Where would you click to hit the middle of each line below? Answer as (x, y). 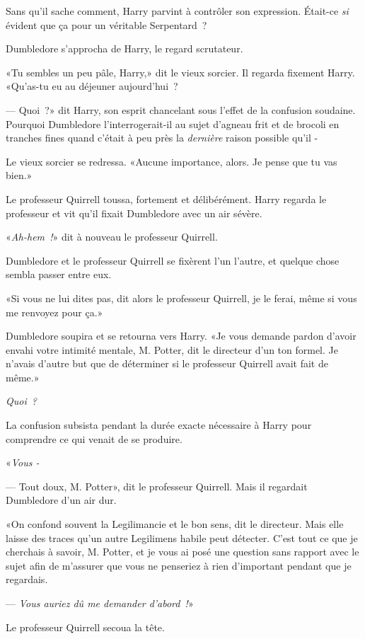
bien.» (19, 175)
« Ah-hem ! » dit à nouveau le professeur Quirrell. (112, 237)
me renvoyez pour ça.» (54, 312)
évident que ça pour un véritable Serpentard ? (106, 24)
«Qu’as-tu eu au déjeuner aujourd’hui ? (92, 86)
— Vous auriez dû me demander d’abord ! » (100, 603)
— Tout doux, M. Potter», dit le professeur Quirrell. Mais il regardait (157, 486)
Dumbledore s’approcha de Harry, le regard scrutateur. (124, 48)
